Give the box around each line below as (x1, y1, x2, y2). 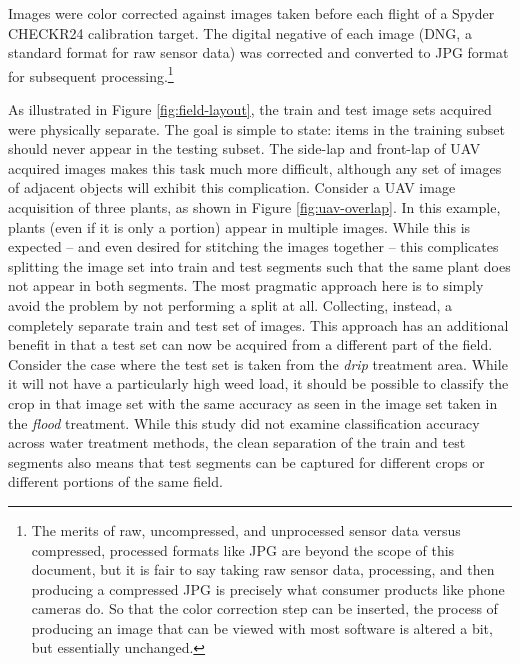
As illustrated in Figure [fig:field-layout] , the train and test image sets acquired (8, 99, 492, 120)
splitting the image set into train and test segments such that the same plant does (8, 255, 511, 276)
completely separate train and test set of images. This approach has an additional (8, 314, 509, 335)
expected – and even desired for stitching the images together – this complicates (8, 236, 499, 257)
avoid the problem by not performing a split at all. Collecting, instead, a (8, 294, 453, 315)
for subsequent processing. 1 (8, 62, 174, 86)
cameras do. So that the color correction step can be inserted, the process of (31, 598, 498, 619)
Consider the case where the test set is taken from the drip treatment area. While (8, 353, 508, 374)
